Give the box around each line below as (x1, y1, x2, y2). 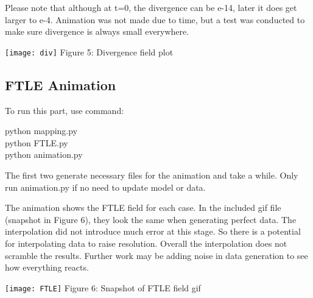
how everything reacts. (5, 261, 89, 274)
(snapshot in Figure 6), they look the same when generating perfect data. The (5, 213, 297, 225)
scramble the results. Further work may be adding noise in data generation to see (5, 249, 308, 261)
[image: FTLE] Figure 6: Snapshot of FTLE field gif (5, 281, 201, 294)
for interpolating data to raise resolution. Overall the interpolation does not (5, 236, 287, 249)
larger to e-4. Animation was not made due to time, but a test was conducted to (5, 13, 305, 26)
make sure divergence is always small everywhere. (5, 25, 189, 38)
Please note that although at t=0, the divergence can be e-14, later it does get (5, 1, 297, 13)
